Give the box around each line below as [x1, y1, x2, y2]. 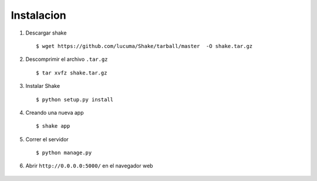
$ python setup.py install [36, 96, 114, 103]
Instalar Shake [25, 83, 60, 90]
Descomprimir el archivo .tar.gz [25, 56, 108, 63]
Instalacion [11, 9, 67, 22]
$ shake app [36, 123, 70, 129]
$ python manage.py [36, 149, 92, 156]
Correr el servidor [25, 135, 69, 143]
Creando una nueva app [25, 109, 84, 116]
